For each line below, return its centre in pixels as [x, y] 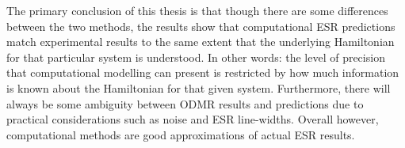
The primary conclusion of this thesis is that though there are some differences [197, 10]
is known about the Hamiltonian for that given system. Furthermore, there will [199, 87]
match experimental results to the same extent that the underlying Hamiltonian [201, 42]
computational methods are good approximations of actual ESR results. [181, 134]
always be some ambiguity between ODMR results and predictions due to [185, 103]
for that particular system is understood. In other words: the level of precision [196, 57]
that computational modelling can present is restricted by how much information [203, 72]
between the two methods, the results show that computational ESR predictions [201, 26]
